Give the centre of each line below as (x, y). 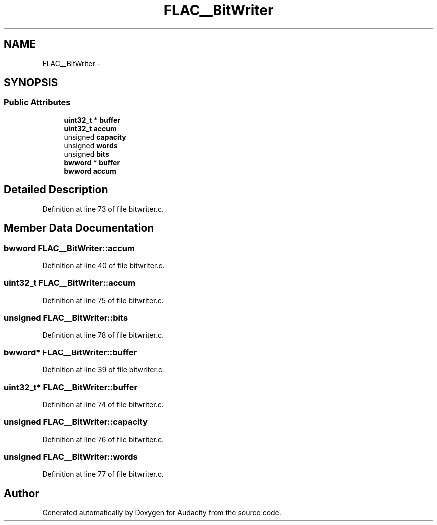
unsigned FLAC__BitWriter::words (71, 457)
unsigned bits (87, 154)
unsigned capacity (95, 137)
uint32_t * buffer (92, 120)
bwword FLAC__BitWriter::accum (69, 248)
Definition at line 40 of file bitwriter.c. (104, 265)
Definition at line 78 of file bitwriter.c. (103, 335)
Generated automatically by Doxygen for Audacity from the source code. (162, 513)
